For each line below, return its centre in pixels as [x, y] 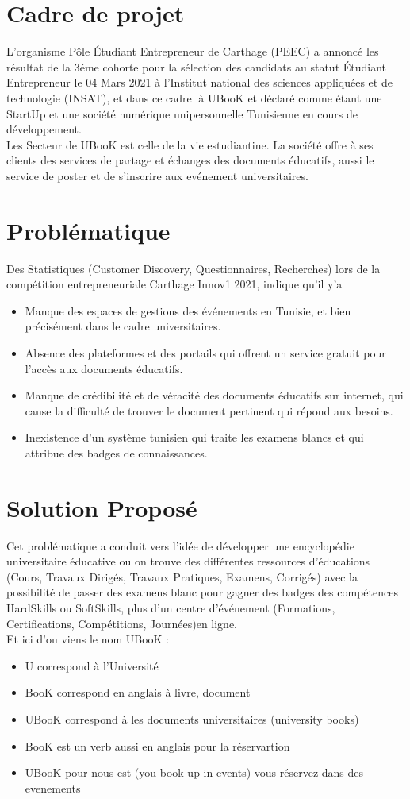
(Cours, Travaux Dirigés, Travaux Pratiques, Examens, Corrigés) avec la [182, 576]
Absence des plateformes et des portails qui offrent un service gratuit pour [205, 352]
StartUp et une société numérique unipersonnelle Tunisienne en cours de [182, 113]
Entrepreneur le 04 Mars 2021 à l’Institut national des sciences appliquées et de [199, 82]
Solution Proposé [102, 507]
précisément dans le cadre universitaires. [123, 326]
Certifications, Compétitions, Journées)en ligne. [122, 623]
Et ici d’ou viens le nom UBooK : [88, 639]
